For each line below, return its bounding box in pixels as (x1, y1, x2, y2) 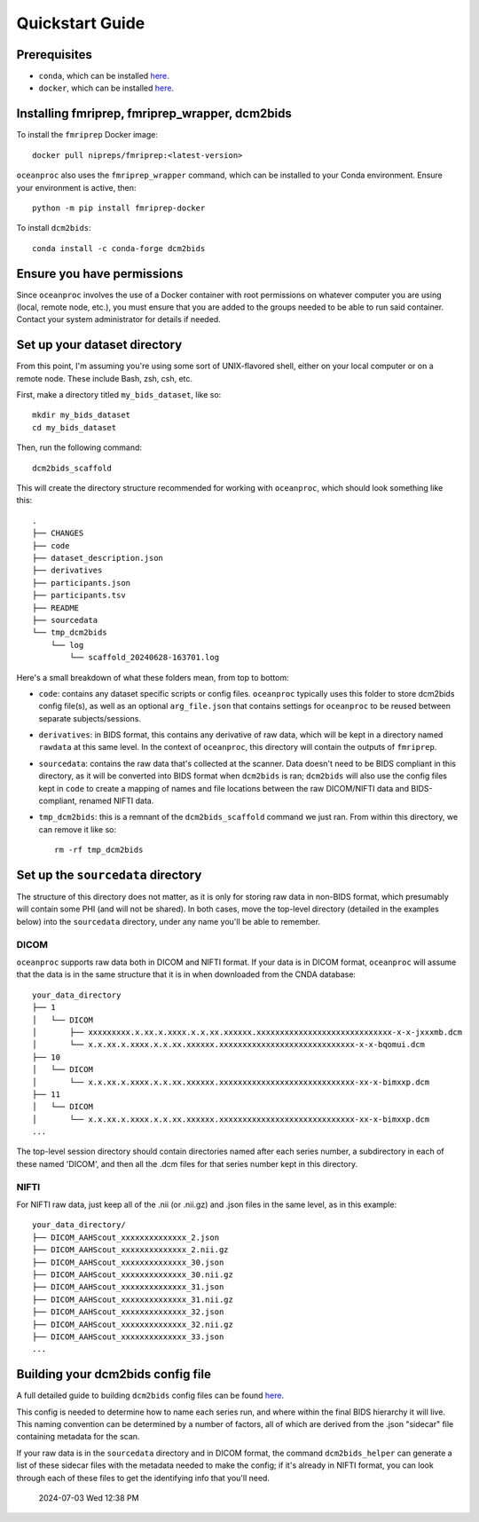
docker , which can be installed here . (38, 83, 175, 93)
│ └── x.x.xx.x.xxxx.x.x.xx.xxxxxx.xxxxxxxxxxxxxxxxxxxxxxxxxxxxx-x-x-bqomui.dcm (32, 1039, 426, 1050)
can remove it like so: (38, 824, 117, 834)
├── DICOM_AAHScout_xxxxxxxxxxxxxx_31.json (32, 1282, 224, 1292)
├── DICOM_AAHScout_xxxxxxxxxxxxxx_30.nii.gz (32, 1269, 234, 1280)
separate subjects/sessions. (38, 713, 142, 723)
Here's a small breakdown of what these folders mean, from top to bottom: (16, 672, 289, 682)
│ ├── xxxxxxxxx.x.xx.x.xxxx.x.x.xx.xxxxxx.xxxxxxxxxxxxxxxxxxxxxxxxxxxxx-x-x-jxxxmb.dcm (32, 1027, 463, 1037)
